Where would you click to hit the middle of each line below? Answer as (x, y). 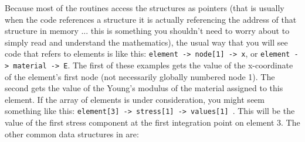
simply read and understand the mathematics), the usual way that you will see (146, 42)
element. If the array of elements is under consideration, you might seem (135, 99)
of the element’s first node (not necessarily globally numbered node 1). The (140, 76)
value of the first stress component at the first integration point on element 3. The (152, 122)
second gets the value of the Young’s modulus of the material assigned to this (144, 88)
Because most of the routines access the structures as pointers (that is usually (145, 8)
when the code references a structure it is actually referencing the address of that (151, 19)
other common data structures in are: (72, 134)
